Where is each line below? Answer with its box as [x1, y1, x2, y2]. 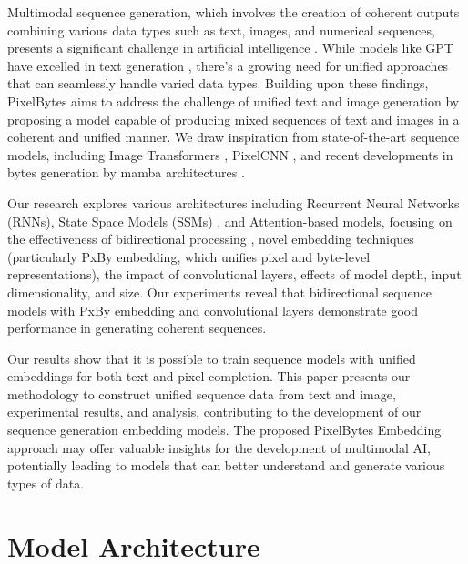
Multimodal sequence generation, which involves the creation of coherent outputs [7, 3, 460, 21]
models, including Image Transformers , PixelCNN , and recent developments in [7, 145, 453, 164]
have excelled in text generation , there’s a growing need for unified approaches [7, 55, 449, 75]
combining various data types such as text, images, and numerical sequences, [7, 20, 435, 39]
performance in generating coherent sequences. [7, 318, 267, 337]
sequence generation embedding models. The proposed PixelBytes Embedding [7, 420, 442, 439]
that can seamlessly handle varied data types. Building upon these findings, [7, 74, 429, 93]
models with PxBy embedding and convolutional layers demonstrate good [7, 300, 419, 319]
